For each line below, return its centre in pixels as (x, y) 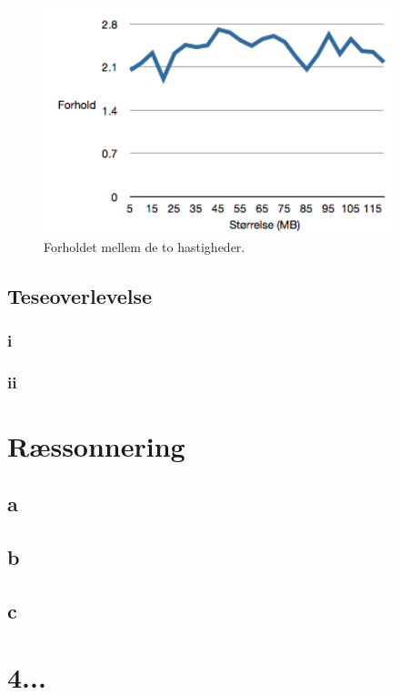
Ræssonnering (96, 445)
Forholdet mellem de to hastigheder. (145, 246)
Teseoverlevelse (80, 295)
